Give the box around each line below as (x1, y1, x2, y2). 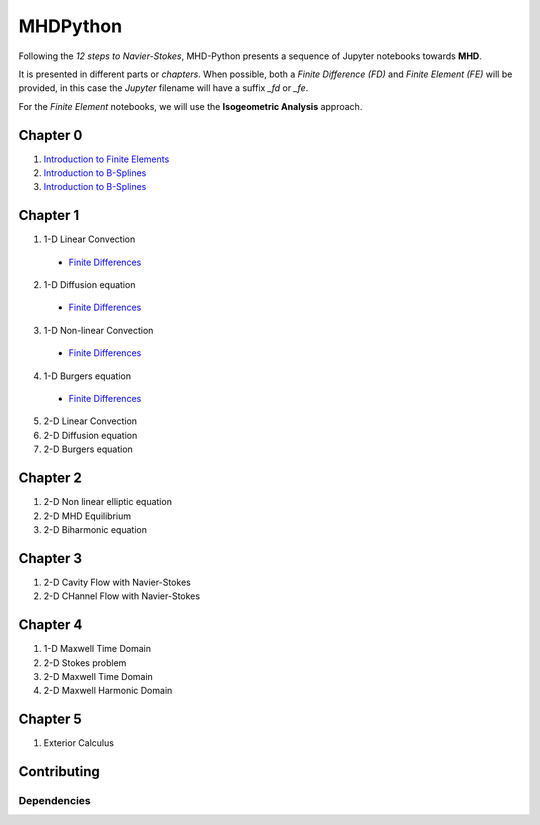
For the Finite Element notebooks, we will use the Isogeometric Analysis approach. (18, 100, 363, 112)
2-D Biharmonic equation (43, 523, 147, 535)
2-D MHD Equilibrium (43, 510, 132, 522)
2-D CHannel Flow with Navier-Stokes (43, 590, 200, 602)
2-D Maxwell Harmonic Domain (43, 685, 173, 697)
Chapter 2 (18, 470, 82, 487)
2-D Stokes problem (43, 656, 127, 669)
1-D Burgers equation (43, 370, 132, 382)
